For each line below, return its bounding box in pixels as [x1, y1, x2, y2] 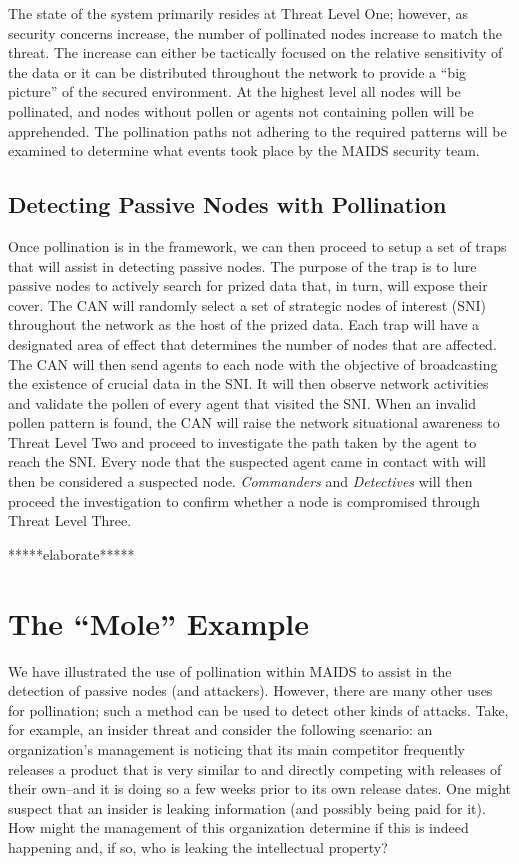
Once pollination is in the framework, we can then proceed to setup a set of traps [8, 235, 507, 256]
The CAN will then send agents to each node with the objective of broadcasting [8, 353, 498, 374]
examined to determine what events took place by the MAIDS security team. [8, 140, 480, 161]
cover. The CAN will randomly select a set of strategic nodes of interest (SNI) [8, 294, 487, 315]
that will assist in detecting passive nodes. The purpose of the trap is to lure [8, 255, 477, 276]
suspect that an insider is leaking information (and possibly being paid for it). [8, 797, 486, 818]
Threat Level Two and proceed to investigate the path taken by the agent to [8, 431, 477, 452]
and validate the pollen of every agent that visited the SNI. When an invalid [8, 392, 476, 413]
